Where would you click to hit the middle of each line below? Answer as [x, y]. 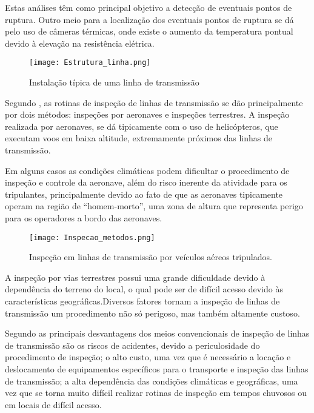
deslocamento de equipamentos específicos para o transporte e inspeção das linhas [157, 368]
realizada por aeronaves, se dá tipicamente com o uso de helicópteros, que [142, 126]
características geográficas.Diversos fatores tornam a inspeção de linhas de [142, 301]
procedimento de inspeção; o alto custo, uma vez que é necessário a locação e [148, 357]
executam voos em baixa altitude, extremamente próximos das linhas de [139, 138]
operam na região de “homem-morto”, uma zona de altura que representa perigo [154, 206]
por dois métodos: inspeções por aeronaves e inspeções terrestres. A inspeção [147, 114]
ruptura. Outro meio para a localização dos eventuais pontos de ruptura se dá [149, 19]
